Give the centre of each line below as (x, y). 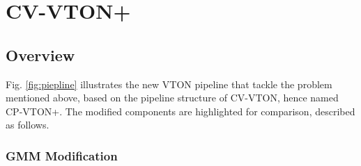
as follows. (28, 125)
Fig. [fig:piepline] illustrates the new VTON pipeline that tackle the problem (169, 84)
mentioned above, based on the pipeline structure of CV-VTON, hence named (172, 98)
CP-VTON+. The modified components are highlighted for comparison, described (180, 111)
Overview (40, 55)
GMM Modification (62, 155)
